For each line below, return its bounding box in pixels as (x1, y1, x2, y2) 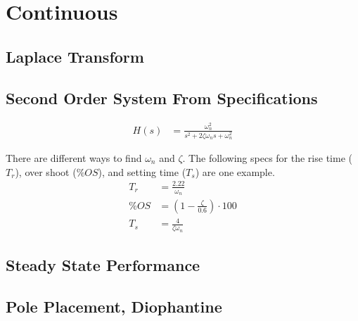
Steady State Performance (6, 254, 200, 276)
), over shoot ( (15, 164, 77, 179)
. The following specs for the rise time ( (182, 150, 352, 165)
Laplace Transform (6, 45, 144, 67)
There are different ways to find (6, 150, 142, 165)
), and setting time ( (98, 164, 186, 179)
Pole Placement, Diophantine (6, 295, 222, 317)
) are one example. (195, 164, 275, 179)
